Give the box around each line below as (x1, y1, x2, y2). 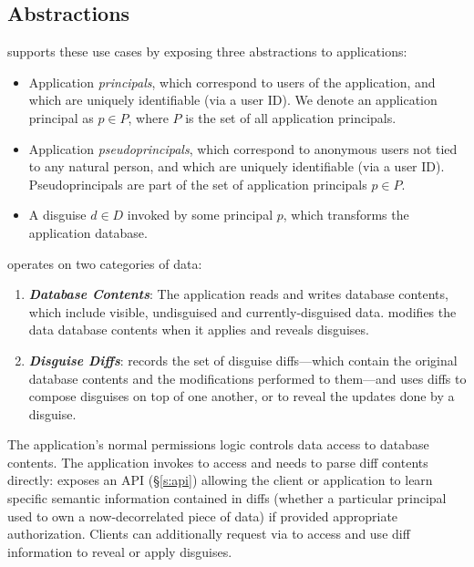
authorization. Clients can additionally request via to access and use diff (7, 524, 410, 543)
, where (128, 108, 169, 127)
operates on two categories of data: (7, 253, 202, 273)
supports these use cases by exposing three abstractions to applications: (7, 42, 407, 61)
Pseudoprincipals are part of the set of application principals (28, 174, 367, 193)
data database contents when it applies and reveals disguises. (28, 320, 369, 339)
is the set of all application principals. (185, 108, 397, 127)
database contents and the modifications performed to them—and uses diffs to (28, 368, 467, 387)
